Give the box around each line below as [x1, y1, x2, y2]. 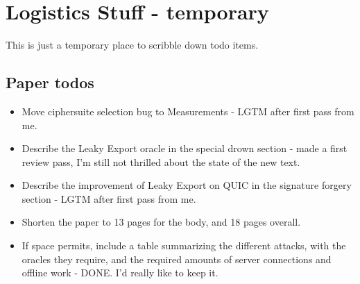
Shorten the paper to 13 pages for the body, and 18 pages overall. [22, 215, 301, 229]
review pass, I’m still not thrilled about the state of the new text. [22, 154, 300, 169]
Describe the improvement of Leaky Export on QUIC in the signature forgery [22, 178, 352, 192]
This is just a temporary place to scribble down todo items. [6, 37, 259, 52]
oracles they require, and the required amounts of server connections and [22, 251, 332, 266]
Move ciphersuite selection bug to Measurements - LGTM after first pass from [22, 103, 354, 118]
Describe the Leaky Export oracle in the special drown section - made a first [22, 141, 348, 156]
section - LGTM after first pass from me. [22, 191, 196, 206]
